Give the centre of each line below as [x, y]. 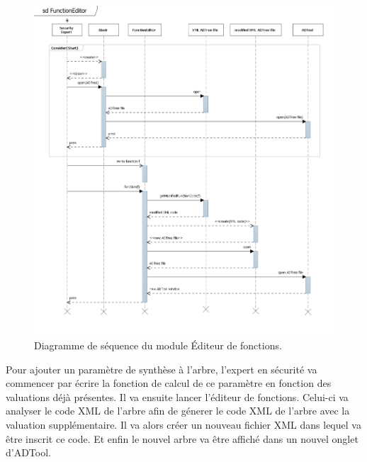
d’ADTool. [28, 452]
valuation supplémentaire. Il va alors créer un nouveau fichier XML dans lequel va [183, 424]
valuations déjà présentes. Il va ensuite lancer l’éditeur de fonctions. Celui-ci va [177, 396]
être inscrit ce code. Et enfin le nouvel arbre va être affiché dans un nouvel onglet [182, 438]
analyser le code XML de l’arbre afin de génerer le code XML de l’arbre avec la [178, 411]
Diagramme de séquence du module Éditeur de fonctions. [158, 345]
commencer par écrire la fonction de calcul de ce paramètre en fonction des [169, 383]
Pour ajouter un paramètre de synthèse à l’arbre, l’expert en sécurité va [162, 369]
